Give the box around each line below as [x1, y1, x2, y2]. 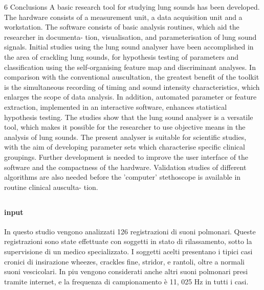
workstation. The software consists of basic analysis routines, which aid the [4, 21, 239, 32]
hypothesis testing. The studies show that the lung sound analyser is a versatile [4, 111, 253, 122]
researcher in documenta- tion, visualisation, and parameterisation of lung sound [4, 31, 257, 42]
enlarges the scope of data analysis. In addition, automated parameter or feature [4, 91, 257, 102]
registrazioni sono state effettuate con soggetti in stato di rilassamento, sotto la [4, 236, 252, 247]
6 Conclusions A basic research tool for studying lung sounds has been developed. [4, 2, 260, 12]
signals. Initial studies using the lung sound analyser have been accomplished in [4, 41, 254, 52]
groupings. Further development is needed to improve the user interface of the [4, 151, 249, 162]
